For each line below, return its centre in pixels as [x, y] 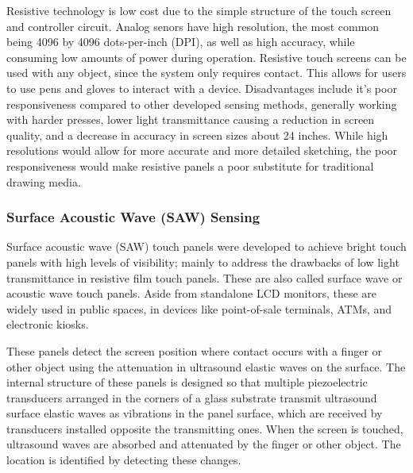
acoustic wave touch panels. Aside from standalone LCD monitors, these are [192, 293]
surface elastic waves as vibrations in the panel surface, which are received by [195, 413]
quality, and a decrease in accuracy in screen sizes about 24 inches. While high [197, 135]
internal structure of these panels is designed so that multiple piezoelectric [187, 382]
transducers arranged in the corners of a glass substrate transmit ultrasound [192, 397]
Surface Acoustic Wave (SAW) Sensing [133, 217]
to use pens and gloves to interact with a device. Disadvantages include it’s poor [202, 88]
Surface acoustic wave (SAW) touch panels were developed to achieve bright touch [206, 246]
